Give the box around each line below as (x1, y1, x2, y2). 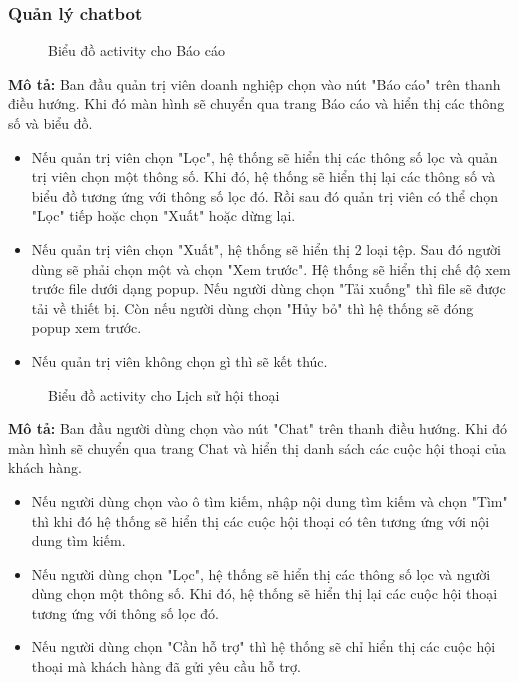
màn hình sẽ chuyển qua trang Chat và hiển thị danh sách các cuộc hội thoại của (8, 437, 506, 458)
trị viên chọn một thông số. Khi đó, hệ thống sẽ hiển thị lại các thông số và (31, 166, 496, 187)
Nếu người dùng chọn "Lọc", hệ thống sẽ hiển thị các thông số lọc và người (31, 563, 491, 584)
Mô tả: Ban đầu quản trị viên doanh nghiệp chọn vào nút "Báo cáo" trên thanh (8, 73, 501, 94)
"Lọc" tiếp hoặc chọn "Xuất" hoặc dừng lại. (31, 205, 296, 226)
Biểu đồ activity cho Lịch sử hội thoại (48, 384, 280, 405)
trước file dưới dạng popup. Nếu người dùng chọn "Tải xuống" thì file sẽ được (31, 278, 506, 299)
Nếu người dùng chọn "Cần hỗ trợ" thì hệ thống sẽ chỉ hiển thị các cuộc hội (31, 636, 496, 657)
